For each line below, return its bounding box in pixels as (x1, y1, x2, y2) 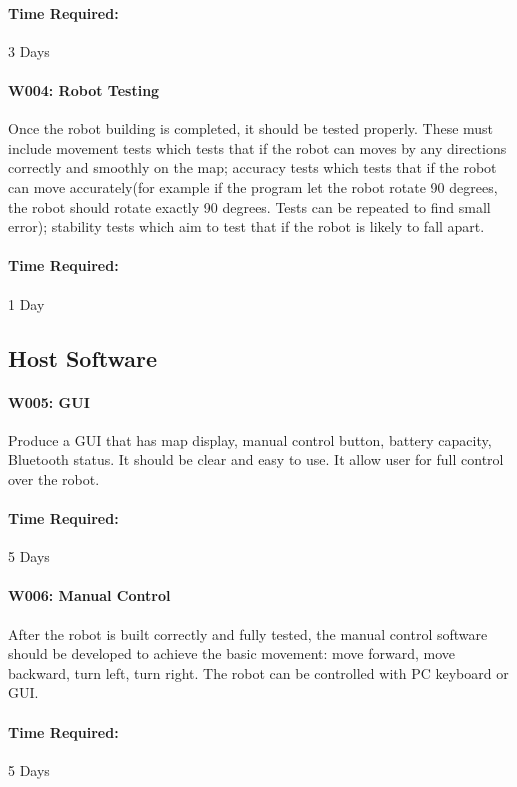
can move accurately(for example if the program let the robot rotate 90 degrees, (8, 176, 498, 197)
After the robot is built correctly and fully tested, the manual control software (8, 623, 488, 644)
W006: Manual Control (8, 585, 171, 606)
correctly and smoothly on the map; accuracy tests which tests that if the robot (8, 157, 497, 178)
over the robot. (8, 468, 100, 489)
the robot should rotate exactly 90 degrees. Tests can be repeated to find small (8, 196, 491, 217)
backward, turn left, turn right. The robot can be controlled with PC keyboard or (8, 662, 509, 683)
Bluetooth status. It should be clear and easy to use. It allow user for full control (8, 449, 504, 470)
